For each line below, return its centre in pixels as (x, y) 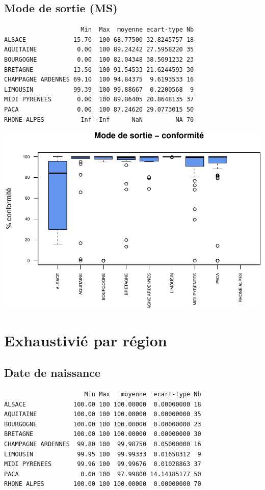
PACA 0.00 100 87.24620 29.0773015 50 (99, 109)
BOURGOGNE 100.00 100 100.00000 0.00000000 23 (103, 424)
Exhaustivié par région (86, 340)
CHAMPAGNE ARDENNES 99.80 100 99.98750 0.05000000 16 (103, 444)
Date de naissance (52, 373)
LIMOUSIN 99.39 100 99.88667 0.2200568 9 (99, 89)
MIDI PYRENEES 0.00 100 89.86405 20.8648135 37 (99, 100)
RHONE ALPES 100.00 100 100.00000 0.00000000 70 (103, 484)
